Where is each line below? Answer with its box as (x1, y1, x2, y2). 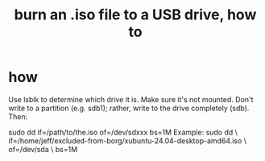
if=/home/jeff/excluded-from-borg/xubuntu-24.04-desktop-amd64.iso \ (8, 135, 247, 146)
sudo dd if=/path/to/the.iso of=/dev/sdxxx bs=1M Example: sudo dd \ (8, 127, 238, 137)
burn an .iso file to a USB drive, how (14, 6, 257, 24)
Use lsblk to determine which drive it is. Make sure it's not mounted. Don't (8, 94, 254, 104)
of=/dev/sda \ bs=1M (8, 144, 78, 154)
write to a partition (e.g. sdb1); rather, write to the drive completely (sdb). (8, 103, 250, 113)
